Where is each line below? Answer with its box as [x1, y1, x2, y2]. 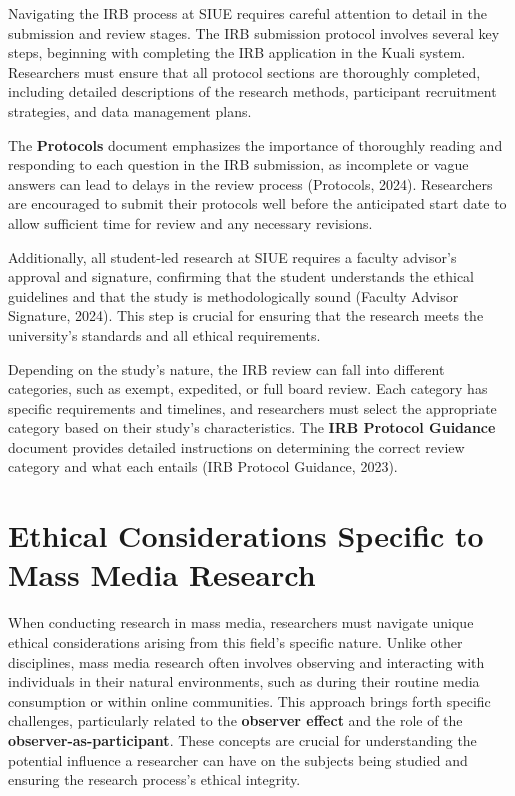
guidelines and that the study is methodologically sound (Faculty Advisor [8, 285, 459, 306]
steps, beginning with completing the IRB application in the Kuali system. [8, 42, 466, 63]
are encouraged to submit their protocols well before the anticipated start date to [8, 193, 507, 214]
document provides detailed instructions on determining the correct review [8, 436, 465, 457]
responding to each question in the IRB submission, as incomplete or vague [8, 154, 469, 175]
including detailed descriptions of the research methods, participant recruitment [8, 81, 497, 102]
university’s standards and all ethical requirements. [8, 324, 321, 345]
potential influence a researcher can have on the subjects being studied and [8, 749, 468, 770]
